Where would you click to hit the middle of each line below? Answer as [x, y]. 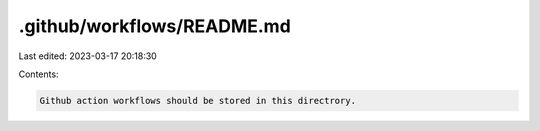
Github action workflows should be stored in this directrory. [198, 100]
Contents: [38, 74]
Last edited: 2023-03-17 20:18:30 [87, 56]
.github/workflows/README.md [155, 26]
